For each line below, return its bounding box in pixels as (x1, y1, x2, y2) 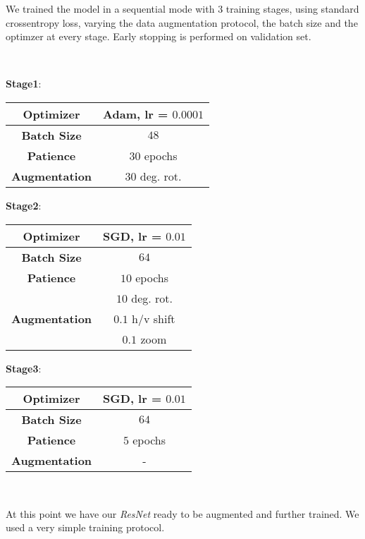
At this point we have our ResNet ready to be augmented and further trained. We (6, 506, 359, 521)
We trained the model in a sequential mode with (6, 1, 215, 16)
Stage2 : (6, 198, 42, 212)
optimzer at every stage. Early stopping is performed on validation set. (6, 29, 311, 44)
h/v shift (132, 310, 175, 327)
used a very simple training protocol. (6, 520, 165, 535)
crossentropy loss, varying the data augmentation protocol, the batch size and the (6, 15, 358, 30)
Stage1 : (6, 76, 42, 91)
